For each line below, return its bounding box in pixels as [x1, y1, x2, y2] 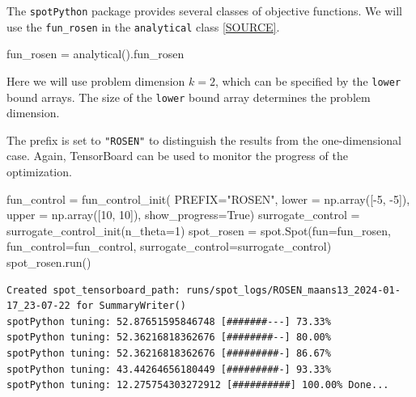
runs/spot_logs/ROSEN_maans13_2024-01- [185, 284, 401, 296]
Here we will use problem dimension [6, 72, 185, 89]
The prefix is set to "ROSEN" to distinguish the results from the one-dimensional [6, 131, 401, 148]
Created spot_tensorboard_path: [6, 284, 180, 296]
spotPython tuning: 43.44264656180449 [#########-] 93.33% [6, 363, 331, 375]
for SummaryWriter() [75, 300, 186, 312]
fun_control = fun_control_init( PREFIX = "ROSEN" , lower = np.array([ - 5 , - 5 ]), [6, 190, 410, 207]
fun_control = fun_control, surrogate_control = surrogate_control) [6, 238, 332, 255]
